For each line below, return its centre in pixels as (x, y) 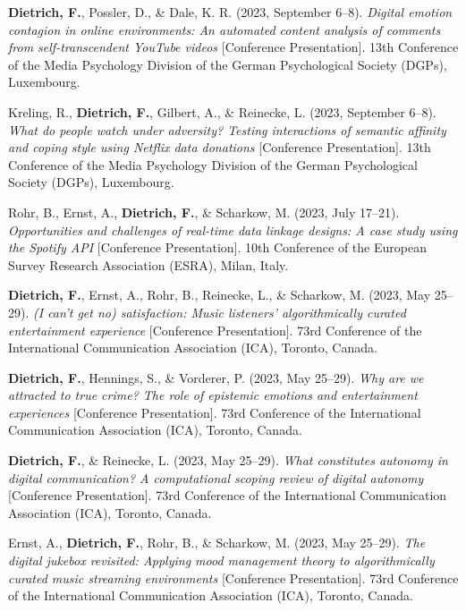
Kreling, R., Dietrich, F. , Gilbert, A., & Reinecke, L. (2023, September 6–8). (222, 111)
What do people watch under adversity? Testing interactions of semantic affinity (227, 129)
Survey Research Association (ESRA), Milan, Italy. (148, 264)
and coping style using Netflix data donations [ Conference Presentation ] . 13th (220, 147)
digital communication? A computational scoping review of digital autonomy (216, 477)
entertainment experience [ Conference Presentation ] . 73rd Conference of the (215, 330)
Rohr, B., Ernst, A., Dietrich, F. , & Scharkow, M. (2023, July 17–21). (204, 212)
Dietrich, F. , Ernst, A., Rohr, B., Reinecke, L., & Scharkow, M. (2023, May (220, 295)
